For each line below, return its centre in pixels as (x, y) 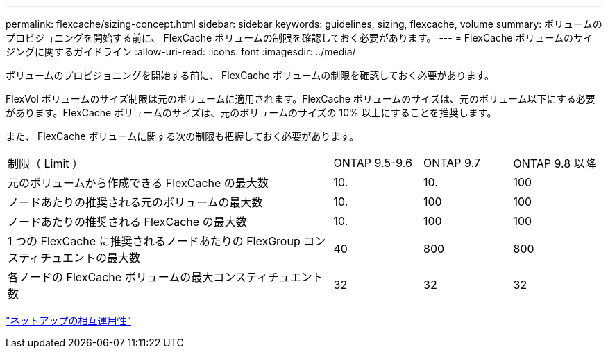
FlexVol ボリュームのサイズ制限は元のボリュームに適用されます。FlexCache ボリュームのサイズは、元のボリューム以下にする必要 (301, 99)
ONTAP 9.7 (452, 163)
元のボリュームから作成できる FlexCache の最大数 (138, 183)
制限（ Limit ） (46, 163)
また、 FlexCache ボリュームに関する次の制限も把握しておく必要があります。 (182, 136)
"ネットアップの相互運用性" (69, 320)
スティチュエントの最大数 (74, 258)
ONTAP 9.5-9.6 (373, 163)
